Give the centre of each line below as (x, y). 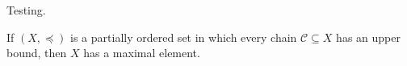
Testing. (26, 10)
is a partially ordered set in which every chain (184, 37)
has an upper (368, 37)
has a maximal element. (142, 53)
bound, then (37, 53)
